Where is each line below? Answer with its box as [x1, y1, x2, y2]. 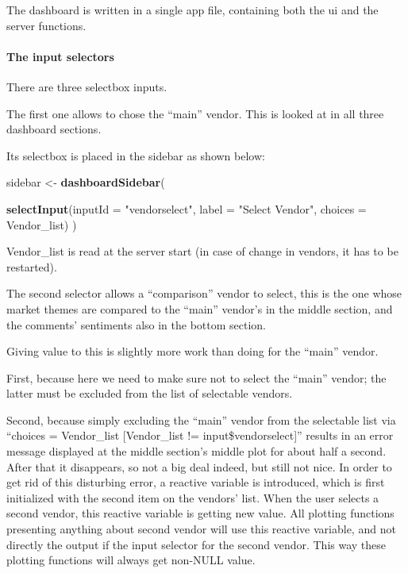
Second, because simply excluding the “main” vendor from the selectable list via [6, 411, 396, 428]
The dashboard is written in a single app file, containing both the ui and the [6, 2, 379, 17]
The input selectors [6, 48, 114, 64]
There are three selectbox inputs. [6, 78, 167, 94]
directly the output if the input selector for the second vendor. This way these [6, 536, 387, 552]
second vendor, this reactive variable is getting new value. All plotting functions [6, 505, 395, 521]
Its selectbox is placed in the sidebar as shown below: [6, 147, 265, 163]
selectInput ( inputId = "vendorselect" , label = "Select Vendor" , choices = [6, 200, 367, 217]
